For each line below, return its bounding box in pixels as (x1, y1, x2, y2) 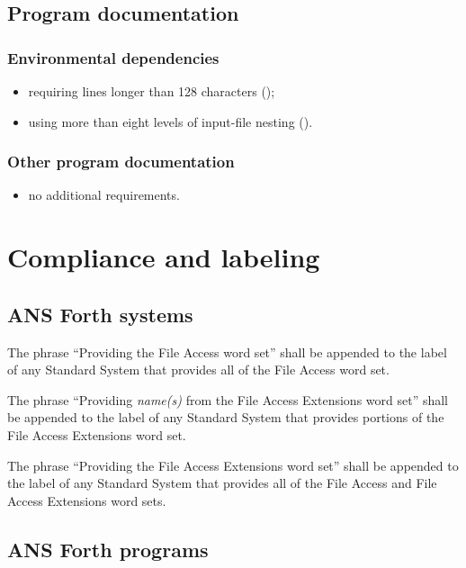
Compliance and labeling (7, 239, 320, 275)
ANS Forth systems (7, 300, 193, 328)
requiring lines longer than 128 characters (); (28, 82, 275, 100)
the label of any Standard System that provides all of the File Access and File (7, 473, 437, 492)
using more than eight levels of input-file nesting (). (28, 112, 313, 131)
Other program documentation (7, 150, 235, 173)
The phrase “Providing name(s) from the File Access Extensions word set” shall (7, 390, 449, 409)
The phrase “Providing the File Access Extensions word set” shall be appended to (7, 455, 459, 474)
